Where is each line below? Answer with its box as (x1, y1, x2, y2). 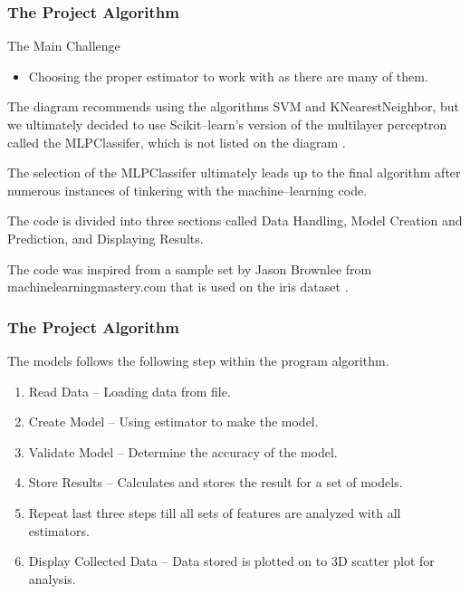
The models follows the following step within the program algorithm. (7, 350, 389, 369)
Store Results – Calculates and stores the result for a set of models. (28, 473, 403, 492)
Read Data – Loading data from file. (28, 381, 231, 400)
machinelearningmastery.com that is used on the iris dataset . (7, 277, 349, 296)
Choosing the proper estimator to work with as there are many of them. (28, 66, 428, 85)
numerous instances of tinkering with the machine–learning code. (7, 180, 368, 199)
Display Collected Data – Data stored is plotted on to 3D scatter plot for (28, 551, 435, 570)
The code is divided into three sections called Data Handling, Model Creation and (7, 211, 463, 230)
